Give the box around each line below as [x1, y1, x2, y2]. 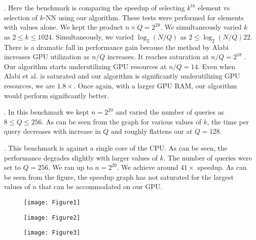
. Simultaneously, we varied [51, 31, 134, 41]
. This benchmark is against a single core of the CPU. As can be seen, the [4, 142, 227, 153]
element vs [198, 2, 230, 12]
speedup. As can [197, 162, 247, 172]
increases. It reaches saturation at [107, 51, 209, 62]
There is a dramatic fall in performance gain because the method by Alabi [4, 41, 229, 52]
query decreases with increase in [4, 126, 101, 136]
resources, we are [4, 80, 55, 90]
